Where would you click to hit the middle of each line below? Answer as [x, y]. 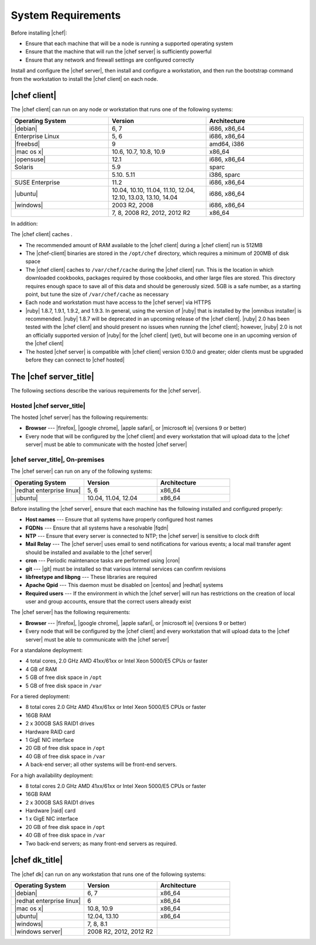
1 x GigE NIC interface [52, 819]
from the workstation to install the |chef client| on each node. [85, 79]
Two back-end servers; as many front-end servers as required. [101, 843]
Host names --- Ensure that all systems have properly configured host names [119, 520]
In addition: [24, 223]
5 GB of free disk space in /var [64, 685]
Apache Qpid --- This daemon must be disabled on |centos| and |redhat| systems [124, 585]
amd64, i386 [227, 144]
